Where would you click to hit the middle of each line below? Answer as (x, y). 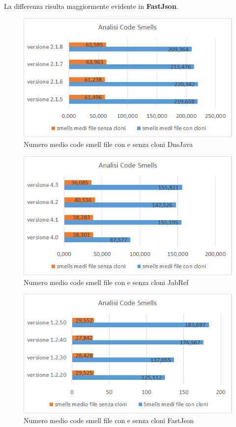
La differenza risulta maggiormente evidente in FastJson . (91, 6)
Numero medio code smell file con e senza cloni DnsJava (108, 144)
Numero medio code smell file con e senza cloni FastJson (109, 420)
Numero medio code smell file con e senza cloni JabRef (106, 282)
